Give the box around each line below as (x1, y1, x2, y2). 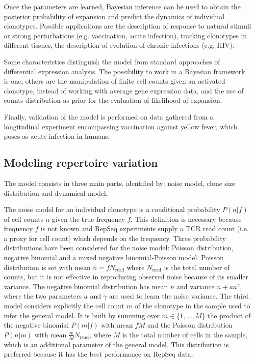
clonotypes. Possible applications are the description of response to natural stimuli (4, 21, 251, 31)
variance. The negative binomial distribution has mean (4, 281, 168, 291)
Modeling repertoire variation (4, 155, 158, 170)
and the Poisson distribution (147, 320, 233, 330)
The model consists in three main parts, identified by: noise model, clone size (4, 178, 235, 188)
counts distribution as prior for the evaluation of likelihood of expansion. (4, 95, 222, 105)
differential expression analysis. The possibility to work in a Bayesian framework (4, 66, 245, 76)
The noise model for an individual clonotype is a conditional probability (4, 204, 220, 214)
